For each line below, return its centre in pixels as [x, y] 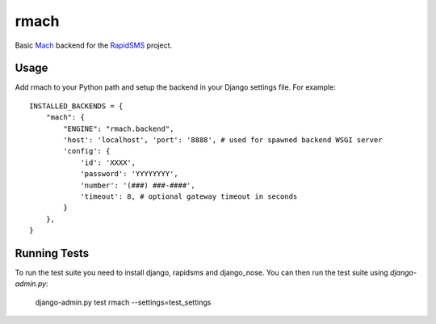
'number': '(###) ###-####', [138, 185]
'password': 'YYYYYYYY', [130, 174]
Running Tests [52, 253]
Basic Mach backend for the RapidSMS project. [94, 45]
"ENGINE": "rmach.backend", [119, 128]
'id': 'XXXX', [108, 162]
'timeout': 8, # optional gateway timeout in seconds [189, 196]
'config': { [87, 151]
